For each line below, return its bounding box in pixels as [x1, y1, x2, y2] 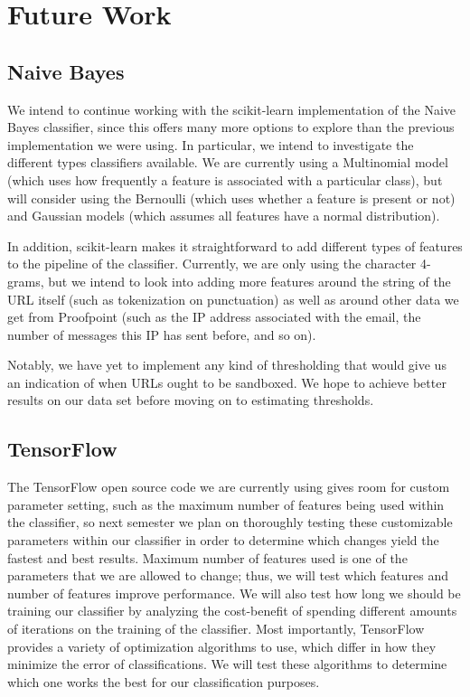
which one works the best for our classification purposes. [7, 672, 320, 691]
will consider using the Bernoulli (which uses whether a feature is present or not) [7, 188, 456, 207]
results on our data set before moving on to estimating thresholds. [7, 391, 374, 410]
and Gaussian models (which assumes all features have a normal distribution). [7, 206, 440, 225]
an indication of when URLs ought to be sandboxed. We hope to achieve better [7, 372, 446, 391]
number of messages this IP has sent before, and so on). [7, 325, 316, 344]
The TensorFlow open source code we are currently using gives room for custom [7, 477, 450, 496]
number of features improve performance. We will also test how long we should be [7, 583, 461, 602]
